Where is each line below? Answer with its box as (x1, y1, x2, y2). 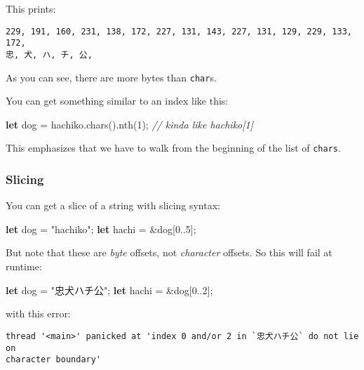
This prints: (6, 1, 56, 15)
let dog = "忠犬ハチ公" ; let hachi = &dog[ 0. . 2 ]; (6, 282, 213, 297)
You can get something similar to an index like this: (6, 93, 229, 108)
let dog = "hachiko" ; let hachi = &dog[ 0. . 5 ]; (6, 221, 196, 236)
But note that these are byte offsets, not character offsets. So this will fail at (6, 245, 332, 260)
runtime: (6, 259, 42, 274)
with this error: (6, 306, 71, 321)
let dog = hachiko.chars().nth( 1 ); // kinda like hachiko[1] (6, 117, 253, 131)
